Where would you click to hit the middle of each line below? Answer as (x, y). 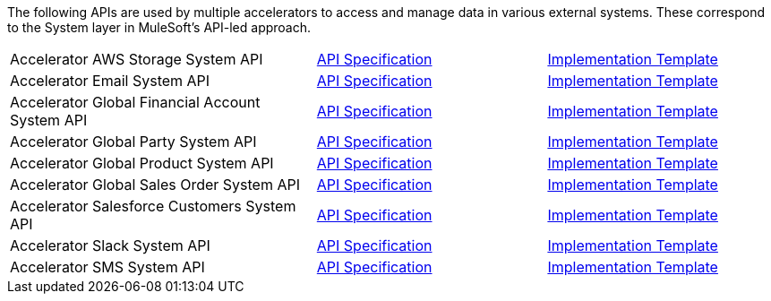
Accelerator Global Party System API (133, 142)
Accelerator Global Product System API (142, 163)
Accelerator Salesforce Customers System (153, 206)
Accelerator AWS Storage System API (137, 59)
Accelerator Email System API (110, 81)
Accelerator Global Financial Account (135, 102)
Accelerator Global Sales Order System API (155, 185)
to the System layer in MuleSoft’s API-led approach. (159, 27)
